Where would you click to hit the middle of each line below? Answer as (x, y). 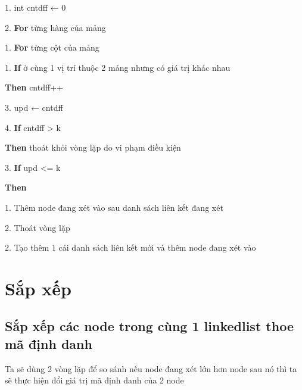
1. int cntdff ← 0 (35, 7)
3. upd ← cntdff (34, 107)
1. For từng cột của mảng (52, 47)
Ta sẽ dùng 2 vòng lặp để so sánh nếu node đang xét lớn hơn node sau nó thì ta (151, 368)
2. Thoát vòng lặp (38, 227)
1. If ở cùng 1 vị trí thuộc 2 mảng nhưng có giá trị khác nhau (118, 67)
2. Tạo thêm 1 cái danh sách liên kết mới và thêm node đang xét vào (130, 247)
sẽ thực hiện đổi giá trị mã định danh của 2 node (94, 380)
